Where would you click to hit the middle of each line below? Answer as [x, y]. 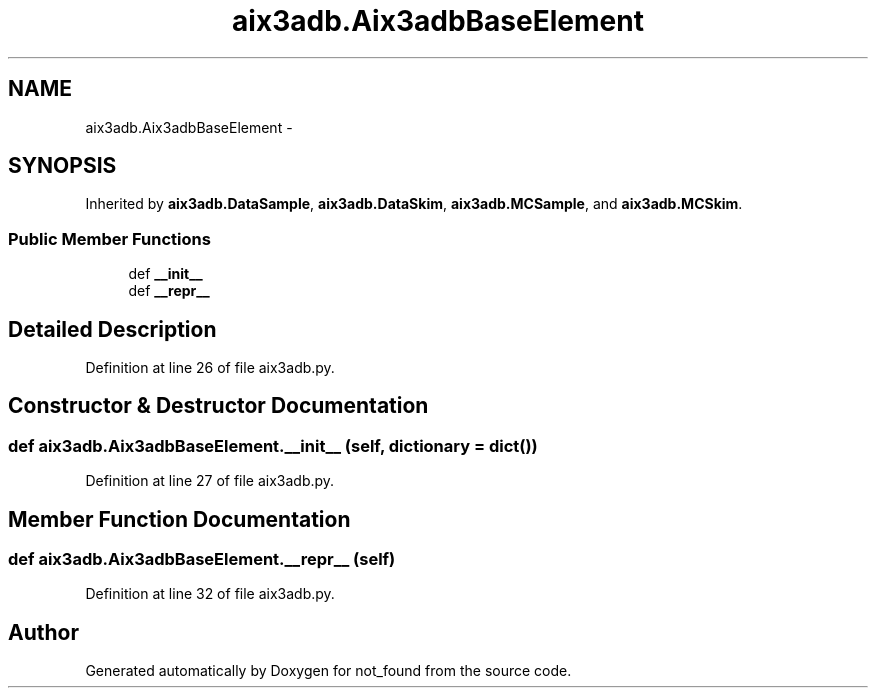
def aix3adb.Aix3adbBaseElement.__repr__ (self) [202, 559]
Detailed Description [112, 329]
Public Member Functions [109, 238]
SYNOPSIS [62, 166]
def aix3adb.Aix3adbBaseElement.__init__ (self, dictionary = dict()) [273, 445]
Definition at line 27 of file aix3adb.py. [210, 481]
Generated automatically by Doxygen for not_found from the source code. [328, 671]
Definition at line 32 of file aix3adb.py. [210, 594]
